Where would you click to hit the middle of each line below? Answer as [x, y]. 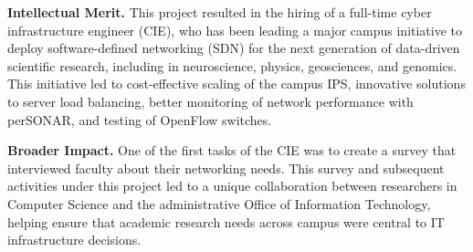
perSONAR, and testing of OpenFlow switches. [140, 119]
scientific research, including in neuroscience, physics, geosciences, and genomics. [232, 65]
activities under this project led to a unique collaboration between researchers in [232, 186]
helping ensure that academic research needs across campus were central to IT [226, 221]
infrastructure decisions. [74, 240]
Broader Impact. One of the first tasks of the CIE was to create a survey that [232, 150]
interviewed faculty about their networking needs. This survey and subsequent [226, 168]
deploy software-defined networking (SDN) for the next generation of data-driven [234, 48]
